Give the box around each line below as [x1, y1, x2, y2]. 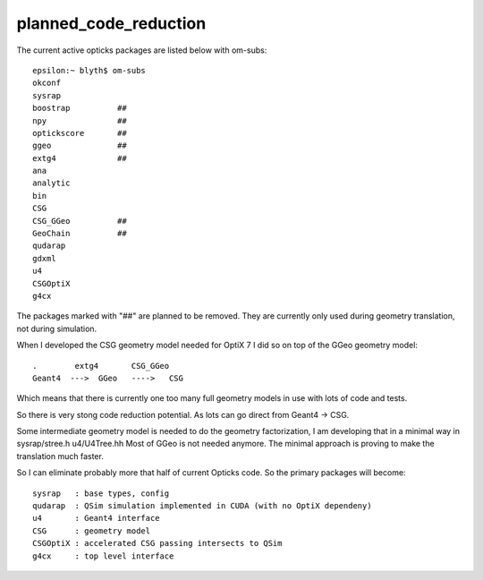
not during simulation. [16, 323, 97, 334]
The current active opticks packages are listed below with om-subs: [16, 45, 267, 55]
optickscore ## [32, 128, 127, 138]
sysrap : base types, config [32, 488, 170, 499]
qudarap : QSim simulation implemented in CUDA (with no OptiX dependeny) [32, 501, 372, 511]
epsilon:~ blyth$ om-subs [32, 65, 147, 75]
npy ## [32, 115, 127, 125]
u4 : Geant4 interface [32, 513, 160, 524]
